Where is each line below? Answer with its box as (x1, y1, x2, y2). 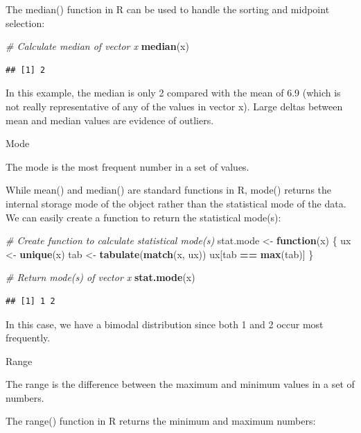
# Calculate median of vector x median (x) (6, 39, 189, 53)
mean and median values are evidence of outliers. (6, 112, 214, 127)
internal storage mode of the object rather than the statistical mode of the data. (6, 196, 346, 210)
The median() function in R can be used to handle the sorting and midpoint (6, 2, 330, 16)
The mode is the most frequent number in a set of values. (6, 159, 249, 173)
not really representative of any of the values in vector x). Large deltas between (6, 99, 343, 113)
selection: (6, 15, 45, 30)
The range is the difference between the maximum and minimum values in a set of (6, 377, 355, 391)
